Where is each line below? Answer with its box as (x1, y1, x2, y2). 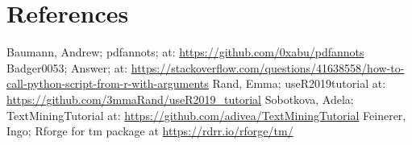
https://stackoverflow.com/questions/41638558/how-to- (131, 59, 405, 76)
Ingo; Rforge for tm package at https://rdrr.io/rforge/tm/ (6, 122, 293, 139)
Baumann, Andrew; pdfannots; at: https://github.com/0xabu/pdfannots (6, 43, 364, 60)
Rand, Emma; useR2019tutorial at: (212, 75, 386, 92)
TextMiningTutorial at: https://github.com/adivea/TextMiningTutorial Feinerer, (6, 106, 406, 123)
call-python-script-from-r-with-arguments (6, 75, 209, 92)
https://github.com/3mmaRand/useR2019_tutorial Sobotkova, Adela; (6, 90, 354, 107)
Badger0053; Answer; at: (6, 59, 128, 76)
